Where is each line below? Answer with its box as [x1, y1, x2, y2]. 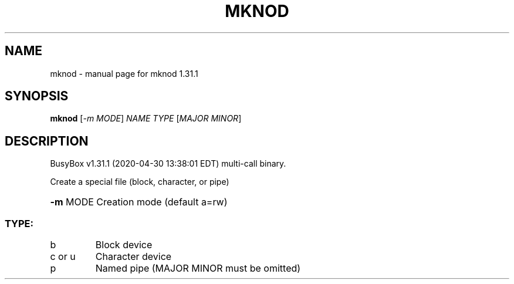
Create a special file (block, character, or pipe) [50, 177, 229, 187]
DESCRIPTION [5, 133, 89, 148]
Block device [95, 239, 153, 251]
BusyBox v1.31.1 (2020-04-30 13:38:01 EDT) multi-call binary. [50, 158, 286, 169]
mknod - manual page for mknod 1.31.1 [50, 68, 198, 79]
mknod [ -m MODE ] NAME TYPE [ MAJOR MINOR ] [50, 113, 242, 124]
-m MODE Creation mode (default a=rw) [50, 196, 228, 208]
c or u [50, 251, 76, 263]
